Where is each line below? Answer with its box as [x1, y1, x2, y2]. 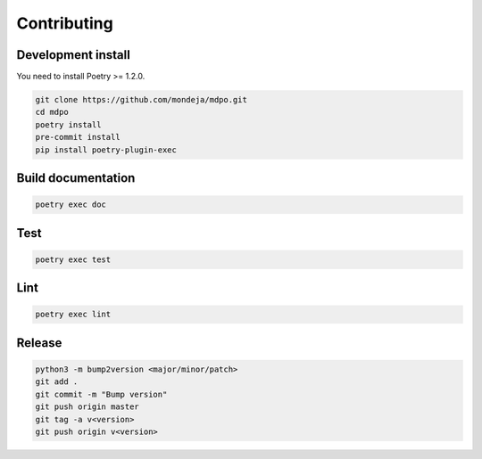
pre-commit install [35, 132, 120, 143]
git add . [35, 377, 79, 387]
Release [16, 335, 62, 350]
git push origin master [35, 402, 140, 412]
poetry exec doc [35, 200, 107, 209]
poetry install [35, 119, 102, 129]
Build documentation [16, 170, 136, 186]
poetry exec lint [35, 309, 112, 320]
